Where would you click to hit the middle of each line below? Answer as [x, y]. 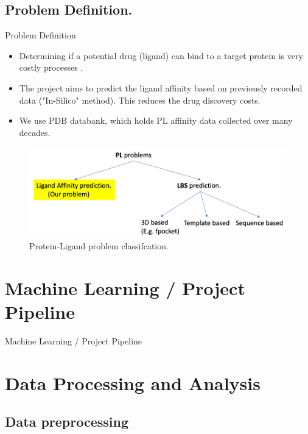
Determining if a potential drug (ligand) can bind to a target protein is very [161, 55]
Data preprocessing [67, 422]
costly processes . [51, 67]
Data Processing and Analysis [133, 382]
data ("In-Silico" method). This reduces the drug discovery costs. [140, 100]
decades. [35, 132]
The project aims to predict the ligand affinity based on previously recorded [161, 87]
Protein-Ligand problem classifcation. [99, 246]
